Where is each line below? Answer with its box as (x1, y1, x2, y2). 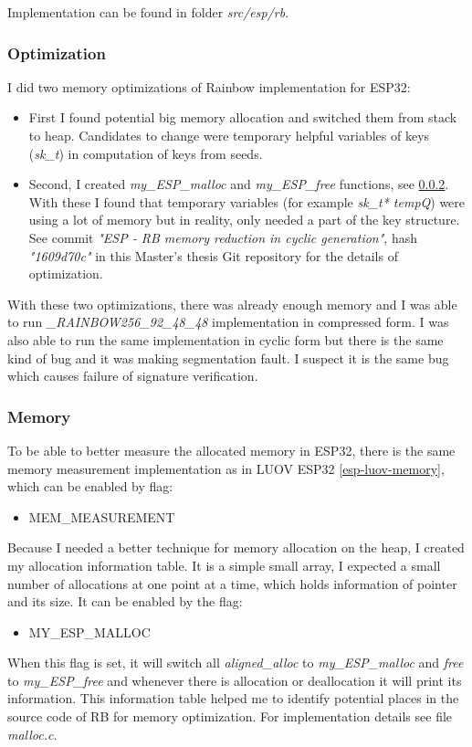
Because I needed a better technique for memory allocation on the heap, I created (7, 538, 465, 557)
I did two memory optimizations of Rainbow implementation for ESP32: (7, 77, 411, 96)
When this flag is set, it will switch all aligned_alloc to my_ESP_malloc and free (7, 653, 464, 672)
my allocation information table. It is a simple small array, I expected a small (7, 555, 441, 574)
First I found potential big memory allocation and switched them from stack (28, 108, 457, 127)
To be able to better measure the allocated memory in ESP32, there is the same (7, 440, 456, 459)
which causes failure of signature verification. (7, 366, 258, 385)
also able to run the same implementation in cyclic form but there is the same (7, 330, 444, 349)
